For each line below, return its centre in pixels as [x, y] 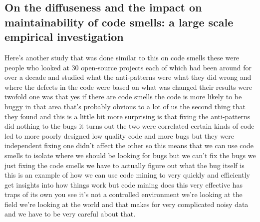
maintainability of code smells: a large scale [119, 22]
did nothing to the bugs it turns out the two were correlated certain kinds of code [130, 126]
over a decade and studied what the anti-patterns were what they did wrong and [128, 77]
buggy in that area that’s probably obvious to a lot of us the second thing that [125, 106]
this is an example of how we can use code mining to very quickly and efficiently [127, 175]
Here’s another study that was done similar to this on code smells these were [122, 57]
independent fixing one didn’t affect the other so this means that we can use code [129, 145]
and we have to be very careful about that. [70, 214]
